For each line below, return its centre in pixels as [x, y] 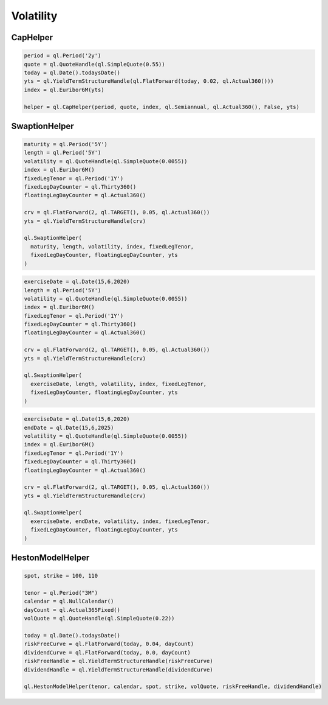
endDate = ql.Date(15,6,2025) [69, 427]
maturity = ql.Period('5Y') [66, 144]
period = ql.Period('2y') [63, 56]
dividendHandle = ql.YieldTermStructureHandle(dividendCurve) [118, 669]
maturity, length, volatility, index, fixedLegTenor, [112, 246]
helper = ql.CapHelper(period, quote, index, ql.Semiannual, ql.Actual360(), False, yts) [162, 107]
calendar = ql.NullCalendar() [69, 602]
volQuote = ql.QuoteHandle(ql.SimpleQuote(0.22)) [99, 619]
